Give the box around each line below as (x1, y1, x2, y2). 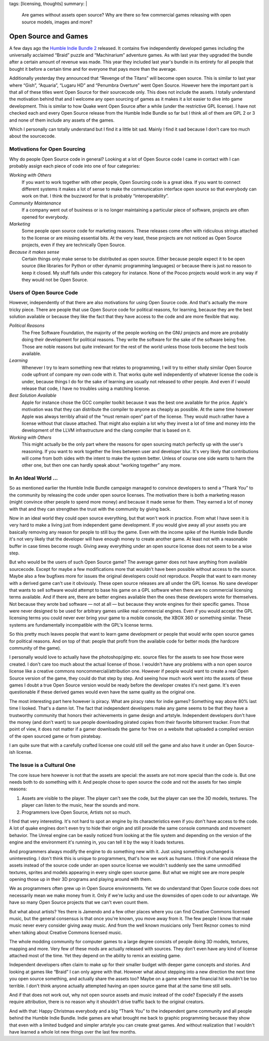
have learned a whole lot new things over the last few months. (9, 1029, 136, 1035)
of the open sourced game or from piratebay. (9, 733, 102, 739)
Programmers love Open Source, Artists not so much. (21, 809, 132, 815)
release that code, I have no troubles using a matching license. (21, 385, 150, 391)
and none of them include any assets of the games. (9, 117, 115, 123)
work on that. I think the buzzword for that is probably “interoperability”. (21, 193, 169, 199)
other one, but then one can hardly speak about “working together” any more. (21, 462, 182, 468)
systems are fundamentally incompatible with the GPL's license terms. (9, 622, 153, 628)
